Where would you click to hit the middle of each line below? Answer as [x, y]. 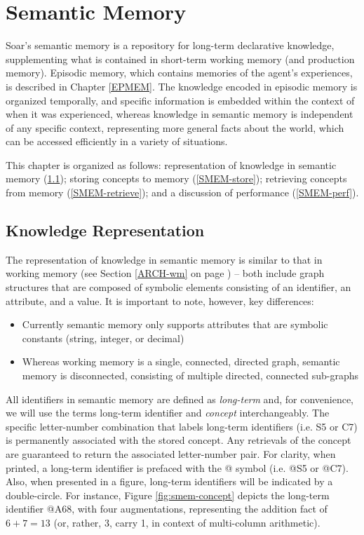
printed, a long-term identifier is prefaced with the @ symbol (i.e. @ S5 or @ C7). [177, 467]
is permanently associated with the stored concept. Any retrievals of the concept [178, 440]
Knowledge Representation [105, 230]
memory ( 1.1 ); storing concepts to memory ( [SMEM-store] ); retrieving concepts [176, 178]
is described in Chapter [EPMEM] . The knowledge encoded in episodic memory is [182, 86]
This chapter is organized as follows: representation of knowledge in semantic [171, 164]
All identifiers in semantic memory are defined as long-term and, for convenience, [180, 399]
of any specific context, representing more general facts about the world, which [175, 127]
